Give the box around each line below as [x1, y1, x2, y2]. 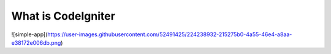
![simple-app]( [11, 31, 48, 38]
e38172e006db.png [11, 39, 61, 46]
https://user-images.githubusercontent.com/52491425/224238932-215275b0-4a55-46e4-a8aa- [47, 31, 292, 38]
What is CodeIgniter [11, 9, 116, 23]
